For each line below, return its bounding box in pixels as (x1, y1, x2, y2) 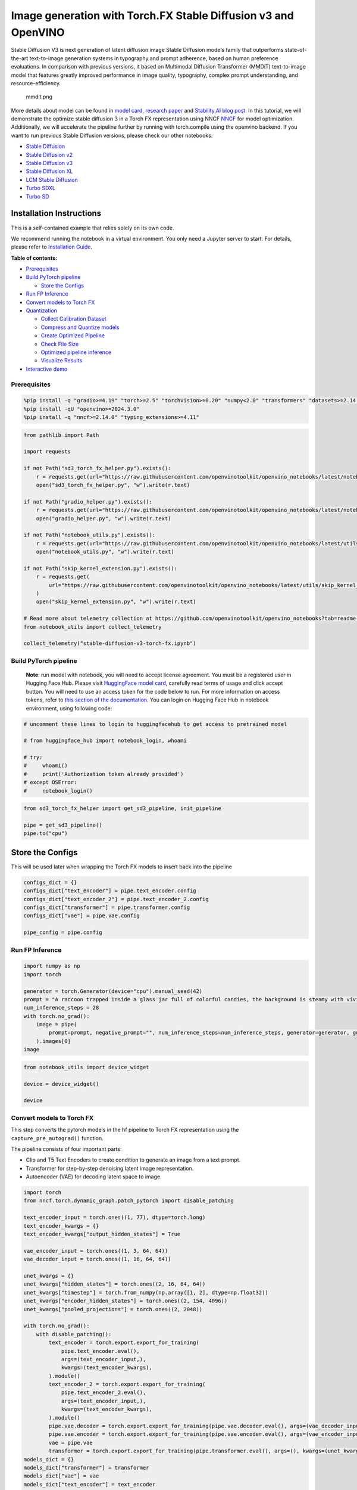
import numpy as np (23, 963, 80, 970)
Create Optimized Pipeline (40, 332, 105, 339)
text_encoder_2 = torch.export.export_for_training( (48, 1381, 206, 1388)
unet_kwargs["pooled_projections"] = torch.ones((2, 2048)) (23, 1306, 203, 1312)
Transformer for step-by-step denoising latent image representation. (26, 1165, 194, 1172)
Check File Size (40, 340, 79, 347)
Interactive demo (26, 365, 68, 372)
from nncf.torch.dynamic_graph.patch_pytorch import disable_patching (23, 1197, 234, 1204)
